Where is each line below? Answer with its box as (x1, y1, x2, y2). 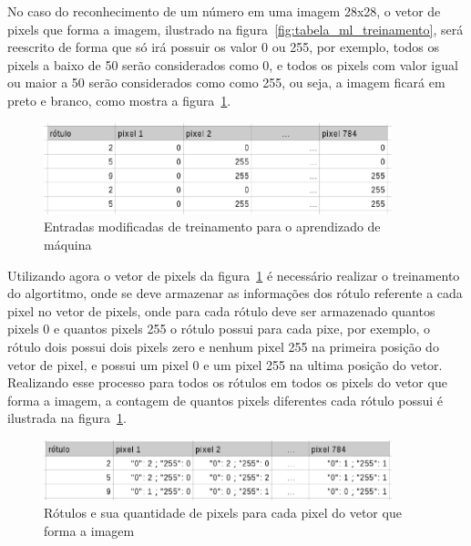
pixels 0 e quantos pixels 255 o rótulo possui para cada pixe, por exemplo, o (7, 319, 431, 338)
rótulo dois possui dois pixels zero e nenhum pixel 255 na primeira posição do (7, 336, 439, 355)
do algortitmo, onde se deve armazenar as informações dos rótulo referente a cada (7, 283, 463, 303)
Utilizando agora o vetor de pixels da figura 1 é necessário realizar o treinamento (7, 265, 460, 284)
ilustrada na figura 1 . (7, 408, 127, 428)
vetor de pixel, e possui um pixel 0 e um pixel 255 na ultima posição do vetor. (7, 355, 443, 374)
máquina (44, 234, 92, 253)
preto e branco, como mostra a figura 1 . (7, 90, 231, 109)
